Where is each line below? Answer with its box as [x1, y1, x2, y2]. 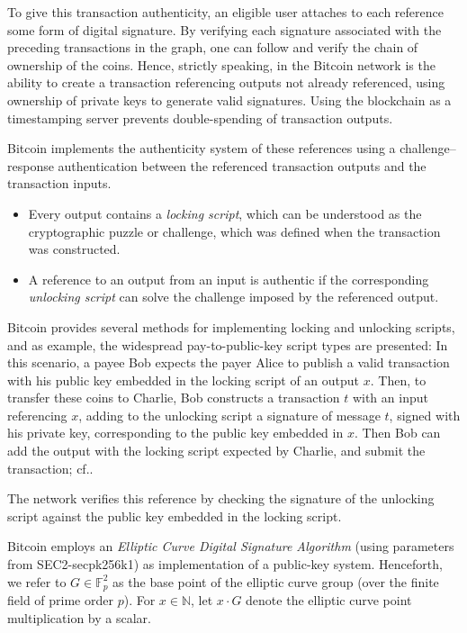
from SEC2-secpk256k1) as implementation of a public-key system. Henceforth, [7, 555, 443, 574]
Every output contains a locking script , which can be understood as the [28, 203, 422, 222]
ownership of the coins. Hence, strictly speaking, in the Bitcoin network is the [7, 55, 436, 74]
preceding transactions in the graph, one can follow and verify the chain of [7, 38, 418, 57]
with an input [352, 388, 428, 407]
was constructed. [28, 240, 121, 258]
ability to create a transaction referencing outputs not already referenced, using [7, 73, 445, 92]
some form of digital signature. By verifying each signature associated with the [7, 20, 442, 39]
